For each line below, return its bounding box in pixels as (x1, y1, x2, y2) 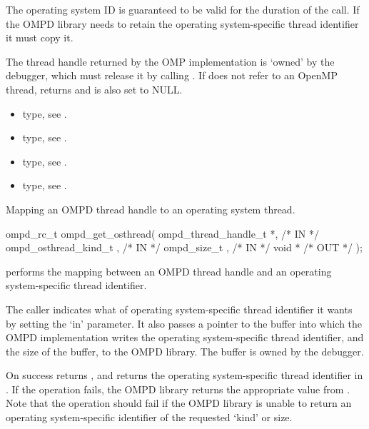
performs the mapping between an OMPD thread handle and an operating (6, 263, 332, 278)
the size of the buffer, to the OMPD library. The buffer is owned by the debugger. (6, 343, 364, 358)
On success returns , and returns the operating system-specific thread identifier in (6, 368, 363, 383)
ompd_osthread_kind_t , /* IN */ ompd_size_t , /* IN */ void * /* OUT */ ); (6, 240, 363, 255)
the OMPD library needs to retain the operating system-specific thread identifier (6, 16, 359, 31)
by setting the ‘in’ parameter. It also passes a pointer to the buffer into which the (6, 316, 363, 330)
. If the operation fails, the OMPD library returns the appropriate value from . (6, 381, 350, 396)
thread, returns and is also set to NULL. (6, 81, 183, 96)
